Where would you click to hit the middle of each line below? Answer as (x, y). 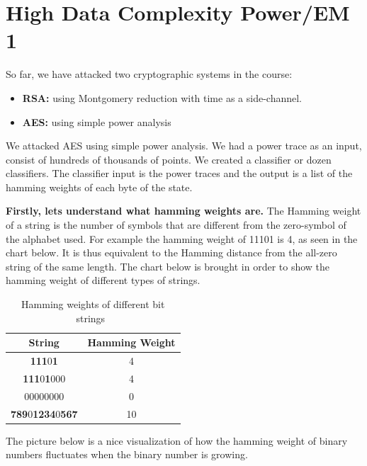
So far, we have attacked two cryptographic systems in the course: (149, 74)
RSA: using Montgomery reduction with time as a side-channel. (162, 97)
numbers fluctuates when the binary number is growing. (127, 454)
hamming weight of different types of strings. (103, 280)
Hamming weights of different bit (93, 304)
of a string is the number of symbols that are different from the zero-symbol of (176, 225)
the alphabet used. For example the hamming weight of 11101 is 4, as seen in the (182, 238)
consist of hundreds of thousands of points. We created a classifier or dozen (169, 159)
